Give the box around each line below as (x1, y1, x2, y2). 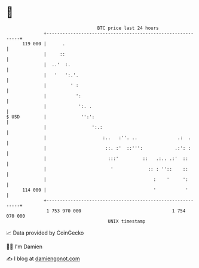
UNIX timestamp (108, 218, 146, 224)
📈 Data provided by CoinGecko (6, 229, 84, 236)
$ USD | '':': (6, 113, 95, 120)
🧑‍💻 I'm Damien (6, 243, 43, 250)
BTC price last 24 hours (97, 25, 160, 31)
